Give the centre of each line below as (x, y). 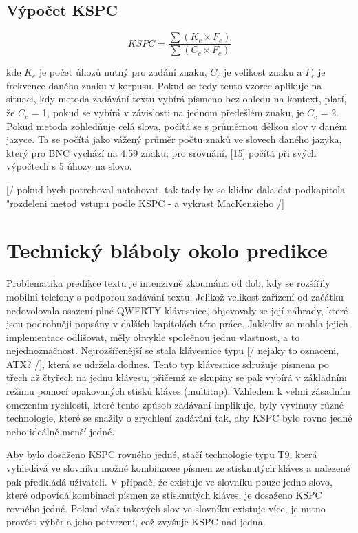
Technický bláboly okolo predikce (167, 250)
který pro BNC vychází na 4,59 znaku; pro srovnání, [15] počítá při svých (161, 152)
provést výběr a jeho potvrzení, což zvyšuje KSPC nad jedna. (136, 522)
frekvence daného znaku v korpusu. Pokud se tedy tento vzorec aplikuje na (164, 85)
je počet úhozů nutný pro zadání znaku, (123, 72)
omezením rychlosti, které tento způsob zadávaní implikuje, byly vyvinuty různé (175, 404)
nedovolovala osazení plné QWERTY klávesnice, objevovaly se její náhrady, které (177, 310)
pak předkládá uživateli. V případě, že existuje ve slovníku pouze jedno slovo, (169, 481)
